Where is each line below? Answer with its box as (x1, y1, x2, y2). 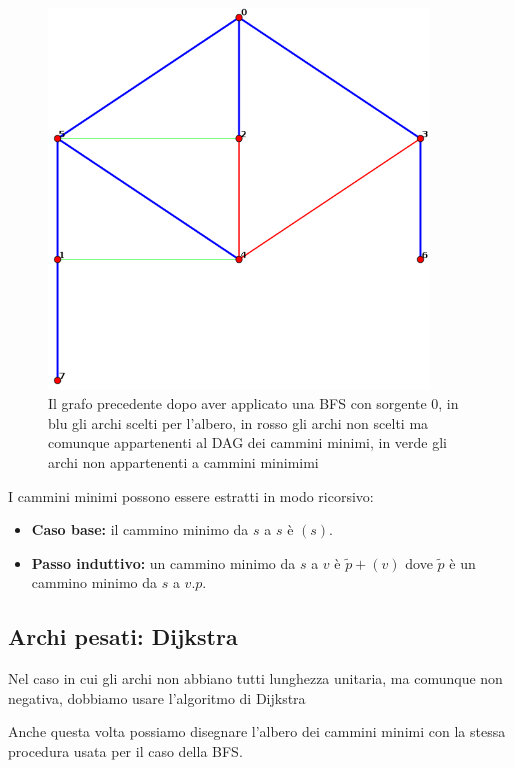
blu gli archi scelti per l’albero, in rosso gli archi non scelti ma (48, 412, 429, 433)
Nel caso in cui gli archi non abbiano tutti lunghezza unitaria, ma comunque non (8, 668, 503, 689)
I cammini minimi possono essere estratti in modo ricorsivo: (8, 485, 374, 506)
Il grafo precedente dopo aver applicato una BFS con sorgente (48, 393, 427, 414)
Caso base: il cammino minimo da (31, 519, 249, 540)
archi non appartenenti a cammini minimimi (48, 451, 319, 472)
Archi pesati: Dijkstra (8, 621, 238, 652)
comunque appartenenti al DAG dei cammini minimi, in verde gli (48, 432, 447, 453)
